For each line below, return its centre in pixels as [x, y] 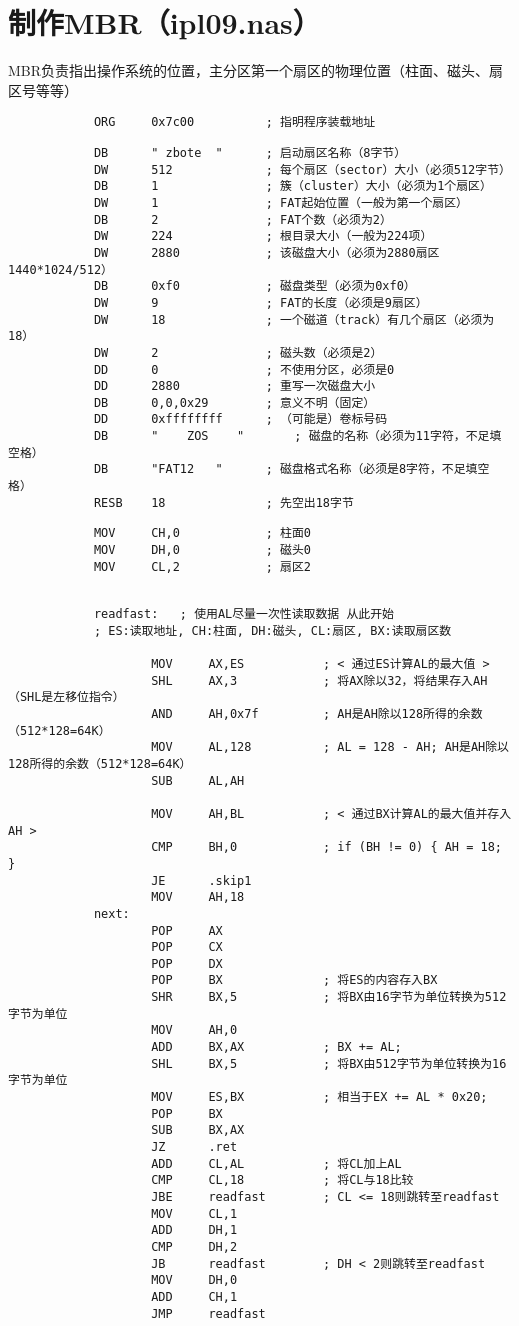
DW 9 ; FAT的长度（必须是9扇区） [260, 302]
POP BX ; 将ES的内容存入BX [294, 980]
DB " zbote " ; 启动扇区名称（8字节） [250, 152]
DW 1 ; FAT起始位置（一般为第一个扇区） [280, 202]
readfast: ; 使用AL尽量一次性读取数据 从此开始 [243, 614]
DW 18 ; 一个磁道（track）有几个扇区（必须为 [294, 319]
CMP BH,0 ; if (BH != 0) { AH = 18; [326, 847]
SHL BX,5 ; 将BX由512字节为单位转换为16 [329, 1063]
